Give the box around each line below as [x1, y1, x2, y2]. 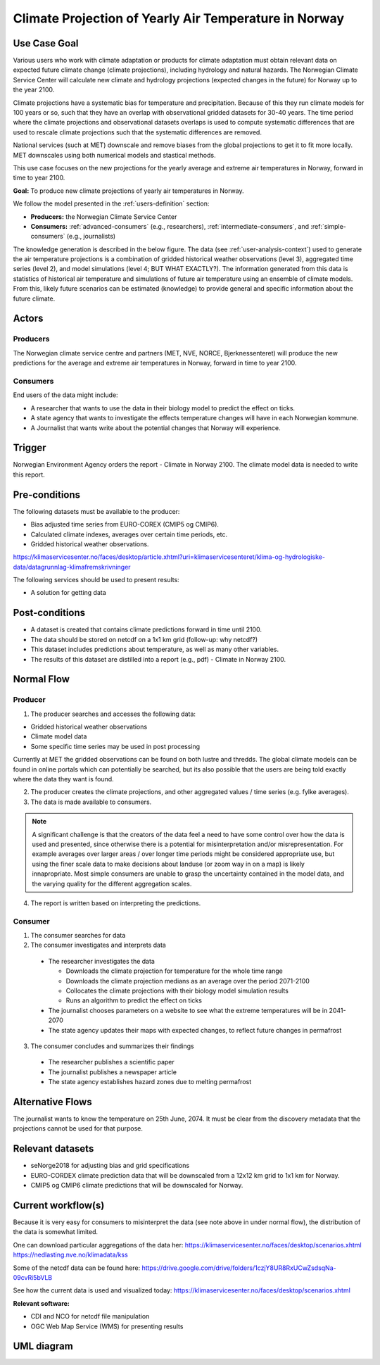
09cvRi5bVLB [13, 1273, 53, 1281]
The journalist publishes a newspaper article [48, 1067, 177, 1076]
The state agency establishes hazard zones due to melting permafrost [48, 1078, 252, 1086]
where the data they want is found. [13, 775, 114, 784]
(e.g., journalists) [66, 232, 116, 241]
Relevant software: [13, 1299, 70, 1307]
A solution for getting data [30, 589, 107, 597]
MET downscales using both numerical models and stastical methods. [13, 151, 216, 159]
